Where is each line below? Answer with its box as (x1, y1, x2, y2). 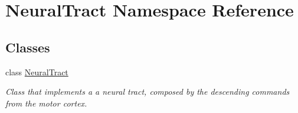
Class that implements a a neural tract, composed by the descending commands (5, 85, 290, 98)
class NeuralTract (5, 65, 68, 78)
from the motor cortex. (5, 97, 87, 109)
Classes (5, 38, 50, 56)
